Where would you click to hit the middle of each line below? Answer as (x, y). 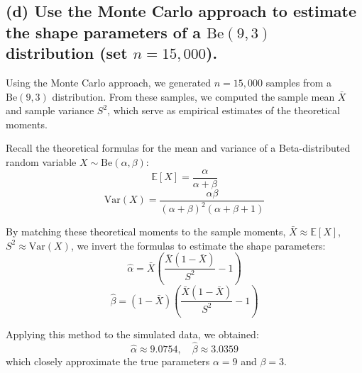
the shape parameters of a (104, 32)
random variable (41, 161)
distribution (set (67, 53)
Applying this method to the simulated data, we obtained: (132, 334)
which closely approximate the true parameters (108, 361)
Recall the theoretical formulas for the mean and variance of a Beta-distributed (178, 148)
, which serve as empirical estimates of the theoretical (224, 110)
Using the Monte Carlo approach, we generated (109, 82)
